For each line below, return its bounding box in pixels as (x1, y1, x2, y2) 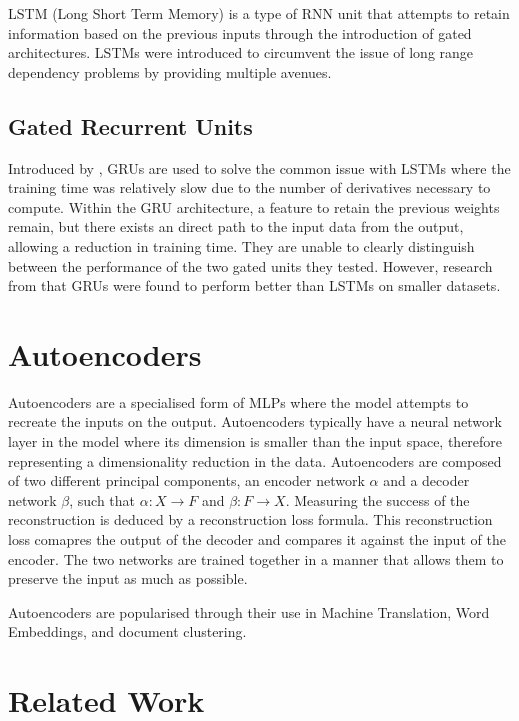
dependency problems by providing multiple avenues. (8, 61, 332, 82)
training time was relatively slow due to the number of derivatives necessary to (8, 177, 491, 198)
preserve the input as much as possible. (8, 568, 248, 589)
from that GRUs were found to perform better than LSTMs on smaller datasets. (8, 275, 501, 296)
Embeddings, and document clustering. (8, 621, 247, 642)
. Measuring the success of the (285, 489, 470, 510)
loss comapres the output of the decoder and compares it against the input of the (8, 529, 506, 550)
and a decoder (383, 470, 470, 491)
